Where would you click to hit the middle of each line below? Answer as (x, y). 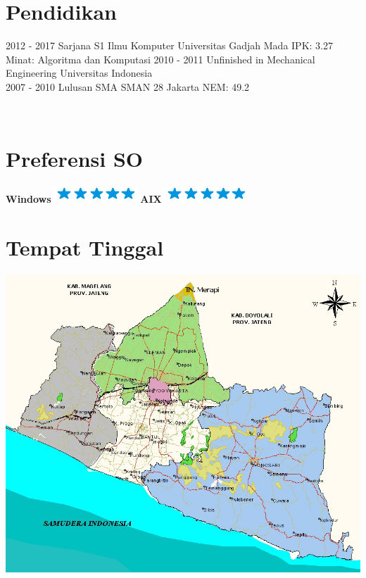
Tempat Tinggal (85, 247)
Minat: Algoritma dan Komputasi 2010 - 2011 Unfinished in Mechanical (160, 59)
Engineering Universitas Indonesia (79, 73)
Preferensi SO (74, 159)
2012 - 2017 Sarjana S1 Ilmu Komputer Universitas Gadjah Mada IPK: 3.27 (169, 45)
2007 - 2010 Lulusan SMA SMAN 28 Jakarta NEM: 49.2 (128, 86)
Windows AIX (84, 199)
